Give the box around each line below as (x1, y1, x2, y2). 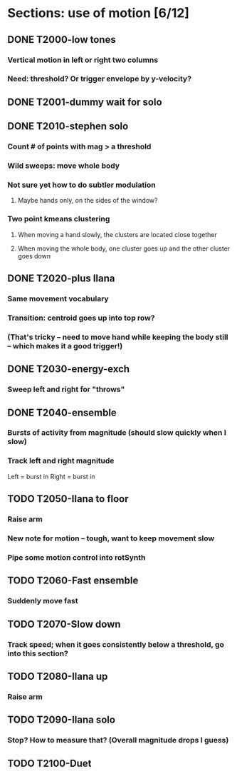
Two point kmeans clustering (7, 214, 110, 224)
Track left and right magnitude (7, 456, 115, 466)
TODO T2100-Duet (7, 757, 92, 769)
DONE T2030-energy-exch (7, 363, 130, 376)
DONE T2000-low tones (7, 34, 116, 46)
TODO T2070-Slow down (7, 618, 121, 630)
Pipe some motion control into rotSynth (7, 552, 146, 562)
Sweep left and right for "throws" (7, 384, 125, 394)
